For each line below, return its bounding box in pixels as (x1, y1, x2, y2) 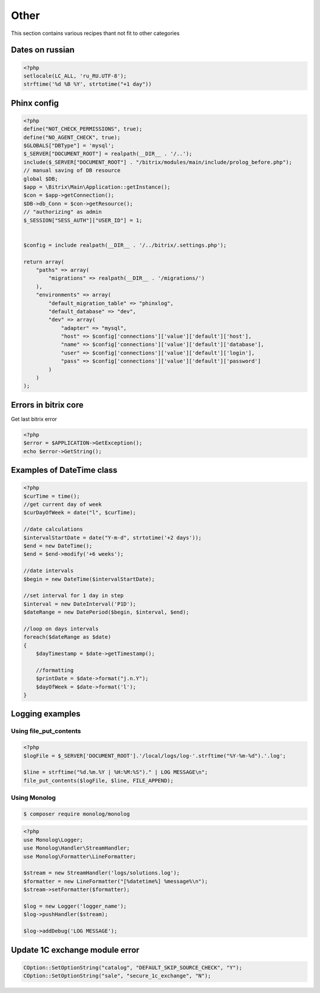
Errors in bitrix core (11, 400, 84, 410)
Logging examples (11, 709, 81, 719)
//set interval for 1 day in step (23, 592, 124, 599)
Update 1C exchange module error (11, 945, 140, 955)
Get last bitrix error (11, 415, 57, 422)
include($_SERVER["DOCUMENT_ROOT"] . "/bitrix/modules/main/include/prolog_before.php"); (23, 159, 293, 165)
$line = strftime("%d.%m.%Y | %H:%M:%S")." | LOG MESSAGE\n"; (23, 769, 208, 776)
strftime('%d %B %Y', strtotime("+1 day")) (23, 81, 152, 88)
